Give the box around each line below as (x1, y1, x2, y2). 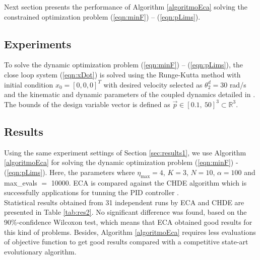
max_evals (4, 177, 37, 188)
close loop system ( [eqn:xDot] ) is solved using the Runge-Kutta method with (4, 69, 241, 79)
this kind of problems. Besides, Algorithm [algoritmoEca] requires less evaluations (4, 226, 256, 237)
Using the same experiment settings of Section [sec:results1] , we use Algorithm (4, 147, 246, 157)
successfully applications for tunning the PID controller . (4, 187, 179, 198)
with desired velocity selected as (103, 79, 203, 90)
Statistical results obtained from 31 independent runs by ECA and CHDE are (4, 197, 244, 207)
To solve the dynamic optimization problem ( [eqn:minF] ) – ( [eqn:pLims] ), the (4, 59, 243, 70)
